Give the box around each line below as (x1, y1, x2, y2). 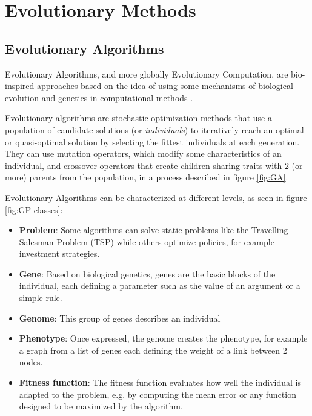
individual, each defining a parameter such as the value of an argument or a (19, 279, 300, 292)
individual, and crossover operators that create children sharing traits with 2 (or (5, 159, 303, 171)
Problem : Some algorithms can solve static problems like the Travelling (19, 223, 288, 236)
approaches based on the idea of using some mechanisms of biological (37, 79, 293, 92)
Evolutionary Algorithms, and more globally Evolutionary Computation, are (5, 67, 288, 80)
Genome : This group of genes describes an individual (19, 311, 221, 324)
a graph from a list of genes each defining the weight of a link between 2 (19, 343, 287, 356)
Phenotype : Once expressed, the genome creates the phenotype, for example (19, 332, 308, 345)
